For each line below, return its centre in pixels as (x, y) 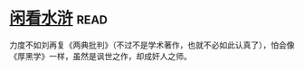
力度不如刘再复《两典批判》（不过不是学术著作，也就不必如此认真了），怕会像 (152, 45)
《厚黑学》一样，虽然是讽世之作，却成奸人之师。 (100, 56)
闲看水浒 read (59, 18)
